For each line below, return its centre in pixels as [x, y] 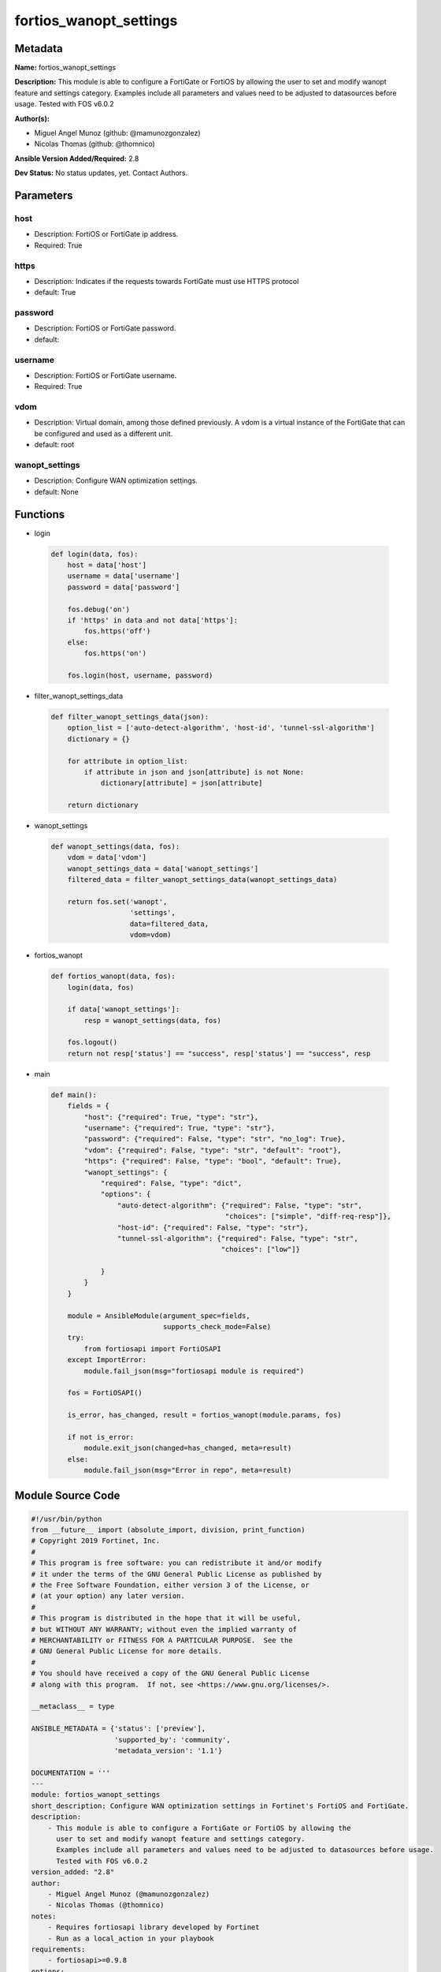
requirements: [58, 1949]
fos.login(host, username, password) [140, 675]
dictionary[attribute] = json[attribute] [182, 783]
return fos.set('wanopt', [117, 902]
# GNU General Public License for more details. [127, 1651]
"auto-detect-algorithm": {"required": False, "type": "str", [239, 1205]
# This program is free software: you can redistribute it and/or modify [176, 1563]
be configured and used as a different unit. [104, 433]
